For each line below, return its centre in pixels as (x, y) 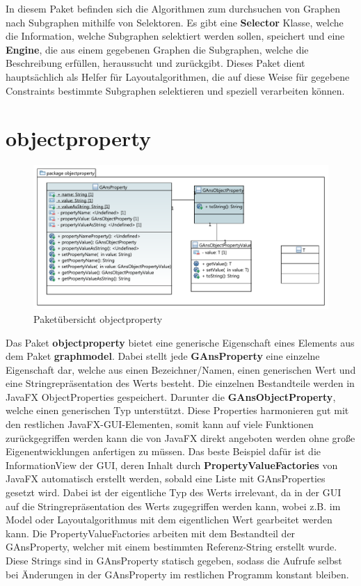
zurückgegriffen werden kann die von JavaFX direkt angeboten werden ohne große (180, 437)
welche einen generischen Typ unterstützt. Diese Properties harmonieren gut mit (177, 410)
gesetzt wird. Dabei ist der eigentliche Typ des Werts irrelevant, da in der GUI (174, 492)
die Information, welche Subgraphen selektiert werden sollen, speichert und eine (175, 36)
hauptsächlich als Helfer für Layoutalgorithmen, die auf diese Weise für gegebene (178, 76)
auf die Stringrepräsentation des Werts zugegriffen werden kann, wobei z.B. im (173, 506)
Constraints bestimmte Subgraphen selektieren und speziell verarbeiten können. (175, 90)
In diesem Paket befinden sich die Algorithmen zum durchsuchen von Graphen (173, 8)
